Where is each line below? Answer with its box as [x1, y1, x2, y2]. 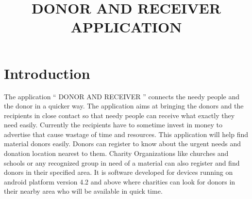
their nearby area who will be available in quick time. [4, 186, 163, 196]
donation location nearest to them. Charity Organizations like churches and [4, 148, 229, 158]
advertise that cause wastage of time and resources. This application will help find [4, 129, 249, 139]
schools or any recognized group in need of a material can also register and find [4, 157, 240, 168]
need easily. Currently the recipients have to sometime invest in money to [4, 120, 222, 130]
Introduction [4, 63, 90, 83]
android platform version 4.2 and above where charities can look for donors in [4, 176, 235, 186]
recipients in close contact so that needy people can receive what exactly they [4, 110, 235, 120]
